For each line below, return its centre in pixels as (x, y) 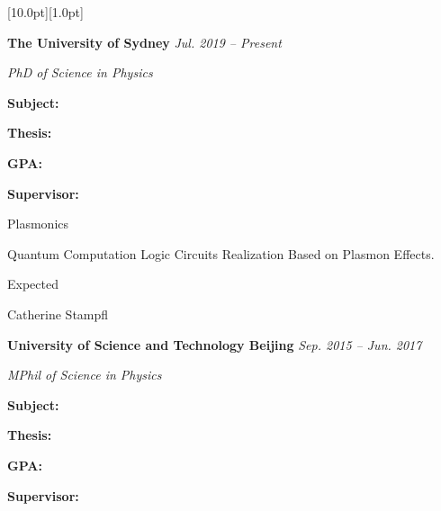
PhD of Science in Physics (80, 72)
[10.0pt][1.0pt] (45, 12)
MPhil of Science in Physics (85, 375)
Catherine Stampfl (58, 314)
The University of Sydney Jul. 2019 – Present (144, 42)
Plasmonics (38, 224)
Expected (33, 284)
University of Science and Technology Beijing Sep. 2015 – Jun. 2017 (215, 344)
